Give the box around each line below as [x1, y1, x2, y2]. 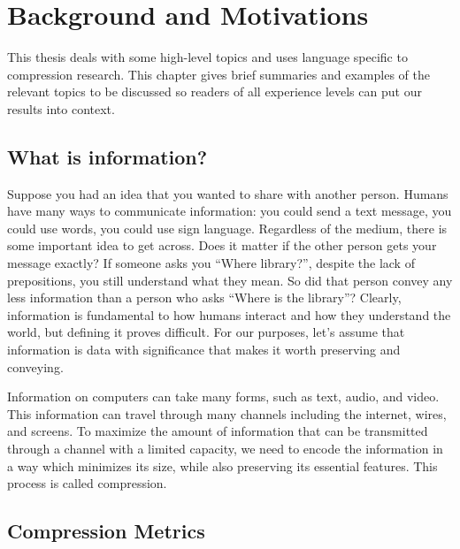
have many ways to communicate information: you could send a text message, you [7, 202, 452, 220]
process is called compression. [7, 474, 167, 492]
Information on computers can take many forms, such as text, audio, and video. [7, 387, 440, 406]
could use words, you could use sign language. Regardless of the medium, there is [7, 218, 448, 237]
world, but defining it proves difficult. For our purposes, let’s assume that [7, 323, 405, 341]
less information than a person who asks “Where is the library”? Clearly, [7, 288, 402, 307]
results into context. [7, 99, 115, 118]
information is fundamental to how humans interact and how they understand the [7, 305, 451, 324]
